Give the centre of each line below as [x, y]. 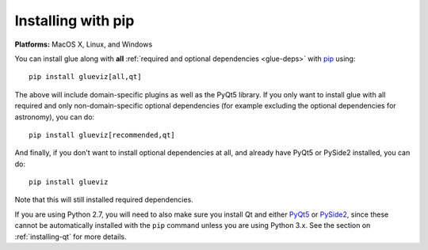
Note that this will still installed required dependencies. [104, 200]
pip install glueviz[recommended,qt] [102, 135]
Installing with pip [75, 21]
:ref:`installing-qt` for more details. [71, 237]
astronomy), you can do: [55, 117]
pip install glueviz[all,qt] [85, 77]
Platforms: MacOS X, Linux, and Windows [84, 44]
